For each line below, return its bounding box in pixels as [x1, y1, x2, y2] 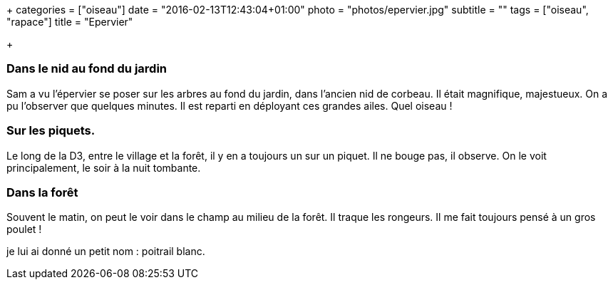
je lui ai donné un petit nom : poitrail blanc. [6, 245, 205, 258]
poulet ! [6, 223, 42, 236]
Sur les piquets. [6, 123, 96, 138]
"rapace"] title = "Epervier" [6, 16, 133, 28]
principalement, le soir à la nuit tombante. [6, 161, 201, 174]
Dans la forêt [6, 185, 78, 199]
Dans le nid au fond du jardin [6, 61, 168, 76]
